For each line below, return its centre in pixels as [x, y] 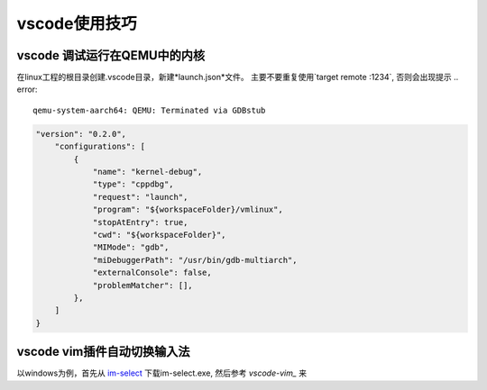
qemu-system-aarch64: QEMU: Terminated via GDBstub [149, 110]
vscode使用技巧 [77, 23]
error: [27, 89]
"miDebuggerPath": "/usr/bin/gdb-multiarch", [195, 260]
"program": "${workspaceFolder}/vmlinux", [188, 210]
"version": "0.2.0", [81, 134]
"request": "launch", [140, 197]
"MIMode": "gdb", [131, 247]
